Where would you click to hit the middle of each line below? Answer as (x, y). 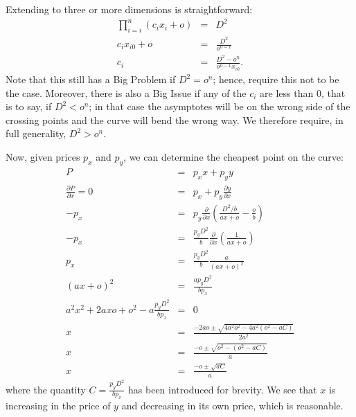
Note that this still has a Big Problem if (91, 79)
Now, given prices (43, 157)
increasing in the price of (58, 406)
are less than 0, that (303, 92)
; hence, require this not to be (276, 79)
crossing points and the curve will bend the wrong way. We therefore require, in (175, 119)
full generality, (36, 133)
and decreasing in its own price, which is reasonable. (232, 406)
